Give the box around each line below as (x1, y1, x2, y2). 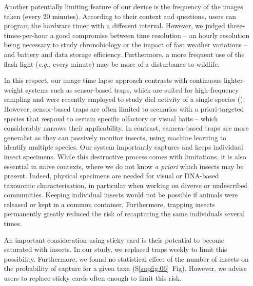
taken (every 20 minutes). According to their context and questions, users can (4, 11, 236, 21)
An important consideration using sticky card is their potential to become (4, 234, 224, 245)
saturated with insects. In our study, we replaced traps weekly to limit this (4, 244, 227, 254)
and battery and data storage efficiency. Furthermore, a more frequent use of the (4, 49, 245, 59)
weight (4, 84, 23, 95)
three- (227, 20, 245, 31)
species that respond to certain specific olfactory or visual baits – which (4, 113, 218, 123)
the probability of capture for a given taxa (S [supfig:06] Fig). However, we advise (4, 263, 247, 273)
